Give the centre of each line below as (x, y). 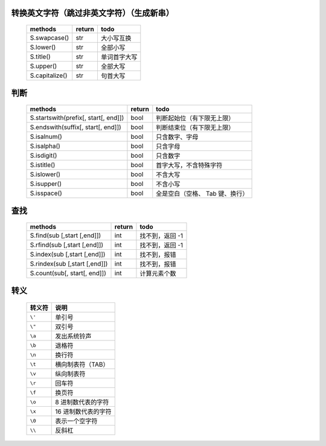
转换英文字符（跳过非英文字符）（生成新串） (93, 13)
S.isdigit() (43, 156)
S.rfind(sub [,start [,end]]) (67, 245)
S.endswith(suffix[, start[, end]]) (76, 127)
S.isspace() (46, 193)
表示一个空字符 (76, 421)
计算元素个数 (158, 273)
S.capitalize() (49, 75)
